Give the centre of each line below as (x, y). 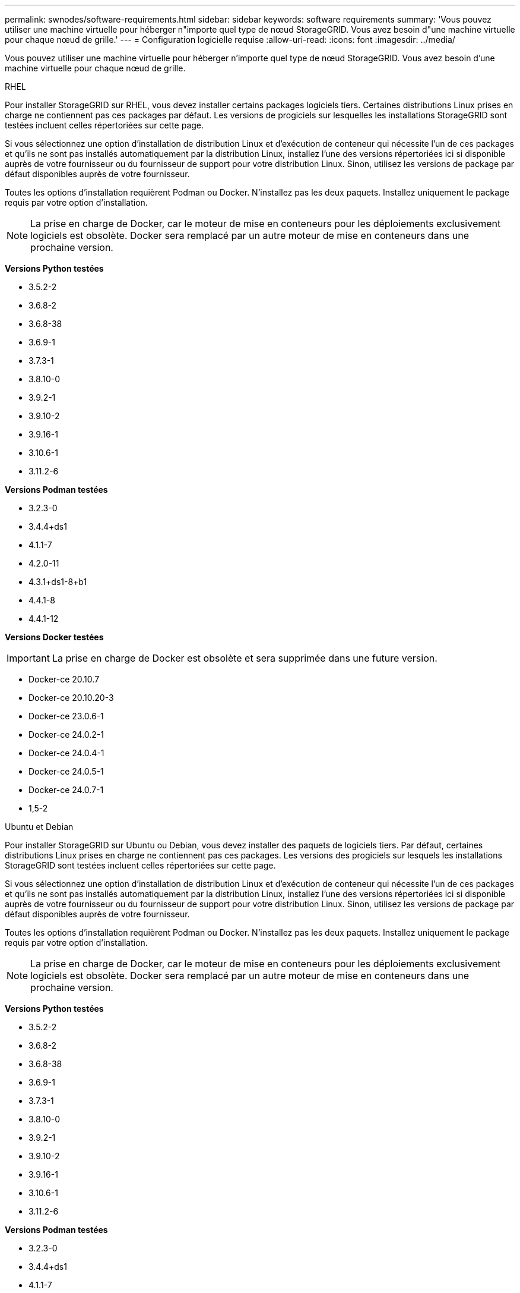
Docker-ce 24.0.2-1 (66, 734)
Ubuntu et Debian (39, 827)
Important (28, 658)
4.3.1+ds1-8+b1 (58, 582)
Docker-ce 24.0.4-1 (66, 753)
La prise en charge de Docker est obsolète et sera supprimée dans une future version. (245, 658)
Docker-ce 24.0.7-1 (66, 790)
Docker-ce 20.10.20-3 (71, 698)
